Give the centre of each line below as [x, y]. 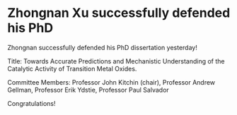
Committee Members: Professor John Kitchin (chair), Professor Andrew [111, 82]
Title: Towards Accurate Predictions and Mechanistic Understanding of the [116, 61]
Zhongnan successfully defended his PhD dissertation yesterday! [103, 47]
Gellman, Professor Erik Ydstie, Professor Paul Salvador [88, 90]
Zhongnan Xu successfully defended [119, 13]
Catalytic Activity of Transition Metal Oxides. [72, 68]
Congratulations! [31, 103]
